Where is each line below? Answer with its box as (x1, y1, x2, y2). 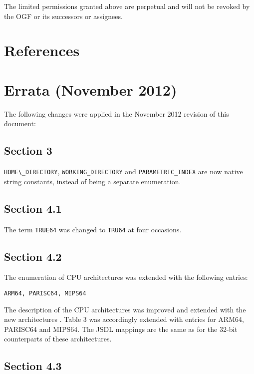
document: (4, 118, 36, 129)
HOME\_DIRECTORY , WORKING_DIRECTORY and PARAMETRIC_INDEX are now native (4, 166, 243, 177)
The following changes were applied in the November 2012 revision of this (4, 108, 229, 119)
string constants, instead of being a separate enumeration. (4, 176, 181, 186)
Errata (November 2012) (4, 79, 177, 100)
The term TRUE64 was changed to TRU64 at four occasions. (4, 224, 182, 234)
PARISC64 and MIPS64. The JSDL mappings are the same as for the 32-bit (4, 323, 238, 334)
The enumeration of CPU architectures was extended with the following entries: (4, 272, 248, 282)
